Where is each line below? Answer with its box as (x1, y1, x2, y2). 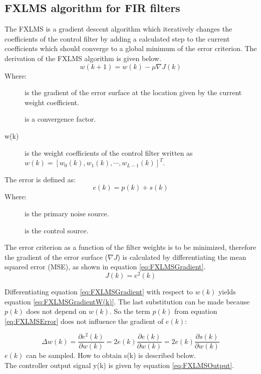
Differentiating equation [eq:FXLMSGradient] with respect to (5, 286, 193, 296)
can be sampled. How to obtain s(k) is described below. (26, 350, 196, 360)
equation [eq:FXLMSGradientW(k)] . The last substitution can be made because (5, 296, 250, 306)
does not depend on (26, 306, 87, 316)
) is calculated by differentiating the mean (117, 251, 246, 262)
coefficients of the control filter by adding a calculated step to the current (5, 33, 230, 44)
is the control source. (25, 225, 89, 235)
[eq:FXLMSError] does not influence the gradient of (5, 315, 164, 326)
